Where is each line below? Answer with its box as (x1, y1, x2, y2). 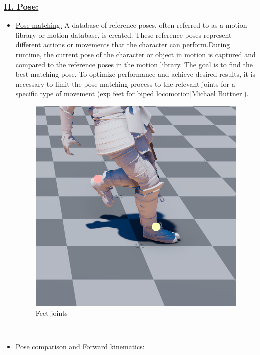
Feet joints (35, 307, 68, 318)
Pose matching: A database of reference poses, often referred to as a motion (15, 20, 247, 30)
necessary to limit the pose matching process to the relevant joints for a (15, 78, 235, 89)
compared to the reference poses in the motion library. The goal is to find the (15, 59, 253, 69)
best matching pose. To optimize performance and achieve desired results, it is (15, 69, 256, 79)
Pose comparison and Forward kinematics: (15, 341, 145, 351)
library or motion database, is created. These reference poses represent (15, 29, 232, 40)
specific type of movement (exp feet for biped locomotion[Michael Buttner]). (15, 88, 249, 99)
